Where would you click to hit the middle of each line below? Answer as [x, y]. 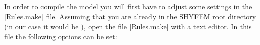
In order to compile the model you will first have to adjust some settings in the [128, 6]
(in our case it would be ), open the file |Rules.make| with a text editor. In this [128, 26]
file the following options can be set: [61, 36]
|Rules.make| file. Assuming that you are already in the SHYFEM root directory [130, 16]
